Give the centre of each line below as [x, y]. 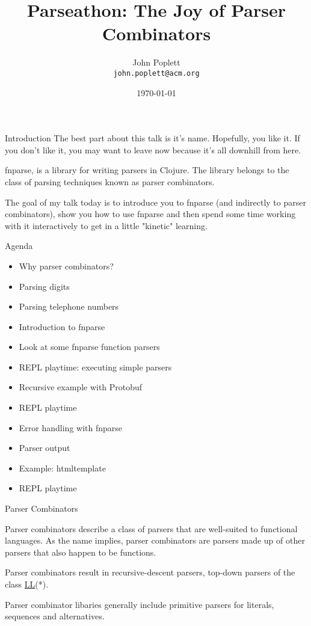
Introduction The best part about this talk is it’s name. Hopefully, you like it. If [152, 138]
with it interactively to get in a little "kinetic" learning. [106, 225]
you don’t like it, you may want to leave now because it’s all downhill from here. [153, 149]
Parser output [45, 448]
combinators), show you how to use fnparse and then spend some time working [150, 214]
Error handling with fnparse [71, 427]
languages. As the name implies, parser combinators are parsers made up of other [155, 540]
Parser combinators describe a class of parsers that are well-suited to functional [151, 528]
